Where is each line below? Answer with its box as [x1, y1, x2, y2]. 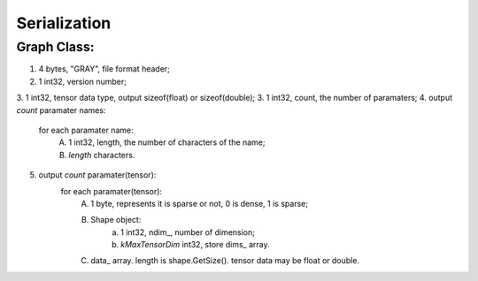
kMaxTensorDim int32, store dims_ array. [120, 239, 270, 250]
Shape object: [90, 215, 142, 225]
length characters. [68, 149, 135, 160]
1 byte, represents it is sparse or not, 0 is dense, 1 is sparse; [90, 198, 309, 209]
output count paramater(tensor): [38, 170, 157, 180]
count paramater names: [16, 104, 106, 115]
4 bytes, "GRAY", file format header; [38, 64, 170, 74]
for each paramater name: [38, 125, 134, 135]
